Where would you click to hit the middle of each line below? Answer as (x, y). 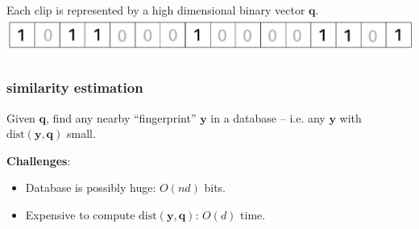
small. (81, 133)
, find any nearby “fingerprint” (121, 117)
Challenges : (39, 160)
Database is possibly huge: (91, 187)
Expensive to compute (80, 215)
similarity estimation (75, 87)
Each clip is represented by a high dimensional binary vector (156, 10)
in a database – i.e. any (268, 117)
